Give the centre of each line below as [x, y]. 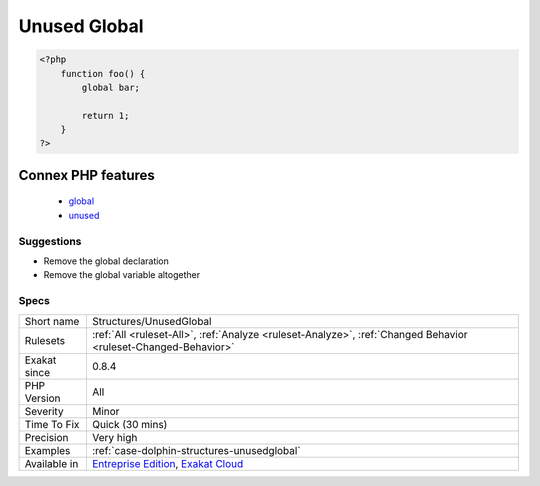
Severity [44, 411]
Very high [114, 437]
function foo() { [103, 73]
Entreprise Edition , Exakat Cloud [167, 463]
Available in [51, 463]
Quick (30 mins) [129, 424]
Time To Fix [52, 424]
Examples [47, 450]
